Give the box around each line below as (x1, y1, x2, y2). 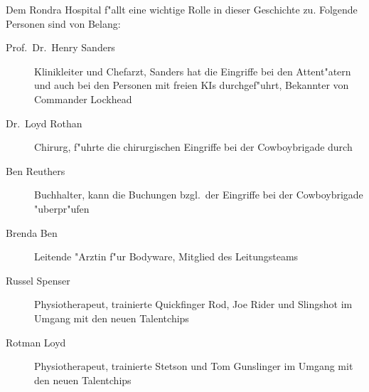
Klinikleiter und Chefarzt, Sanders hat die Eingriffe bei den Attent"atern (34, 63, 351, 78)
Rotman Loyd (6, 334, 66, 349)
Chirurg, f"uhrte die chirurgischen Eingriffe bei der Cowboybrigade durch (34, 139, 353, 154)
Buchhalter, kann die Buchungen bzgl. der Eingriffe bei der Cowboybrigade (34, 187, 363, 202)
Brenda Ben (6, 225, 58, 240)
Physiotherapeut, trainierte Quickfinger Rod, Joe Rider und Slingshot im (34, 297, 353, 312)
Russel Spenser (6, 272, 70, 287)
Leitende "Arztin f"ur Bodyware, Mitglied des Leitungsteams (34, 249, 299, 264)
